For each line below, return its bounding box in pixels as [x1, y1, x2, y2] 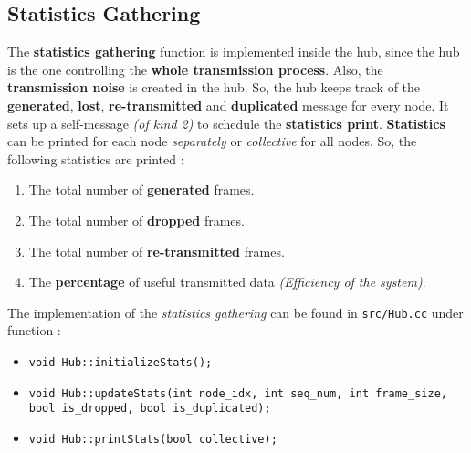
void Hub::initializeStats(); [28, 355, 213, 369]
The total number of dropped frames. [28, 210, 245, 229]
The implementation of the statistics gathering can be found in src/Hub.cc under [7, 302, 464, 321]
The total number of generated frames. [28, 180, 255, 199]
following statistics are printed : [7, 149, 184, 168]
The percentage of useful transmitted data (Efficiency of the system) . [28, 272, 426, 291]
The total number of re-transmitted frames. [28, 241, 285, 260]
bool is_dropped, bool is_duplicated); [28, 402, 271, 416]
